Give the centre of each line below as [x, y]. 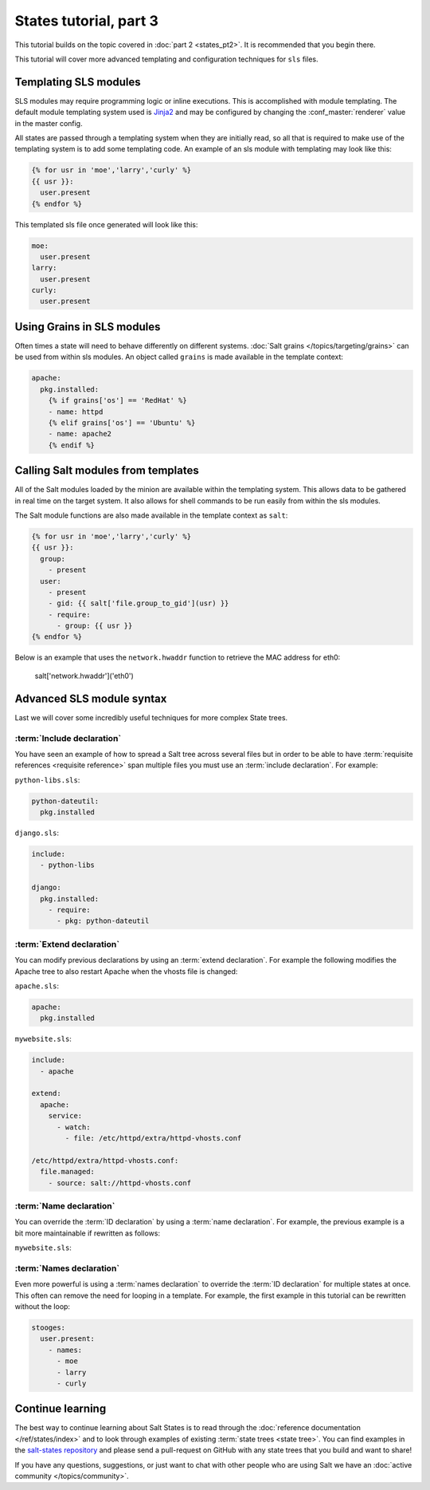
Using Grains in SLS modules [88, 327]
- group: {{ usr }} [95, 626]
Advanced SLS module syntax [91, 698]
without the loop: [43, 1306]
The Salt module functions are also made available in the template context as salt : [151, 515]
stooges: [49, 1327]
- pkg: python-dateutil [103, 921]
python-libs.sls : [47, 780]
